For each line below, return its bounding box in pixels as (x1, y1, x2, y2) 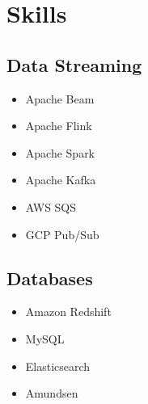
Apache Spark (25, 144, 95, 161)
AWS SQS (25, 198, 77, 215)
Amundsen (25, 385, 78, 402)
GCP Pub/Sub (25, 225, 99, 242)
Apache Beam (25, 90, 95, 107)
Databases (6, 265, 93, 290)
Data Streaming (6, 52, 142, 77)
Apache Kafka (25, 171, 96, 188)
